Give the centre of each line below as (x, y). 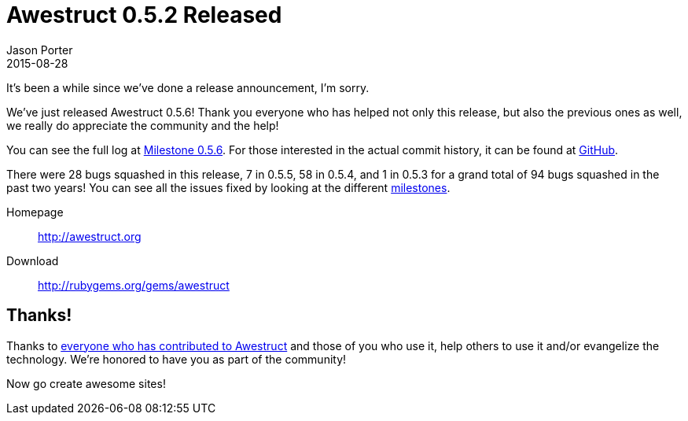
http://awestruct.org (90, 236)
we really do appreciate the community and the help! (143, 125)
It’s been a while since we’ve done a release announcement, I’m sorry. (188, 87)
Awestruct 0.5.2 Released (144, 15)
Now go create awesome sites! (86, 383)
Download (33, 260)
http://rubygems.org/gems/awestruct (134, 285)
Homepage (35, 212)
